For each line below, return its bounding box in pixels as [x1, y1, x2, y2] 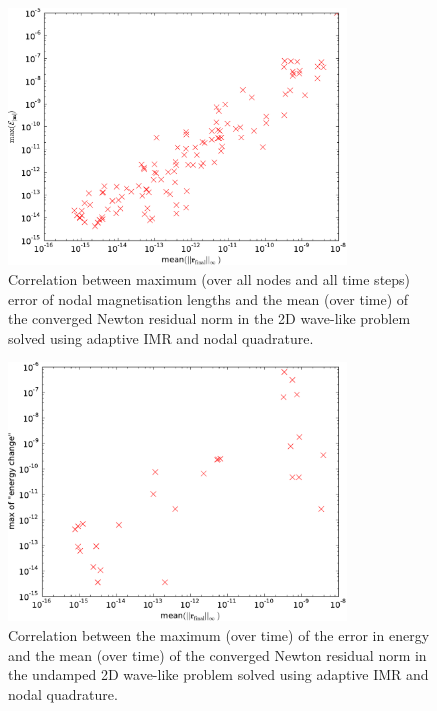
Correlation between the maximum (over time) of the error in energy [8, 624, 430, 645]
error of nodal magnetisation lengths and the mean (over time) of [8, 288, 409, 309]
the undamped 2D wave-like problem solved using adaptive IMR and [8, 664, 429, 685]
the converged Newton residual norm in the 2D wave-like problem [8, 308, 411, 329]
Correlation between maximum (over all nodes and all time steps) [8, 268, 411, 289]
